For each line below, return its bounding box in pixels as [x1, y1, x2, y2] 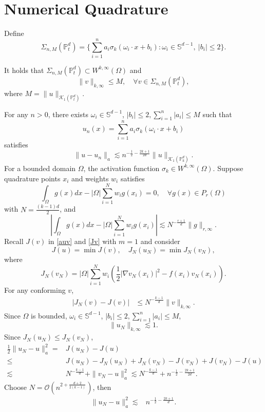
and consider [140, 236, 180, 247]
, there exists [48, 108, 88, 119]
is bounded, [31, 310, 67, 321]
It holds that [4, 64, 44, 75]
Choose [4, 382, 27, 392]
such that [202, 108, 232, 119]
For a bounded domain [4, 162, 76, 173]
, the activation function [83, 162, 160, 173]
